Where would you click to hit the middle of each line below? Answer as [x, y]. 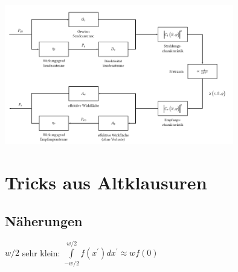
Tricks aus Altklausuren [106, 182]
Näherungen [44, 220]
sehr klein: [41, 252]
